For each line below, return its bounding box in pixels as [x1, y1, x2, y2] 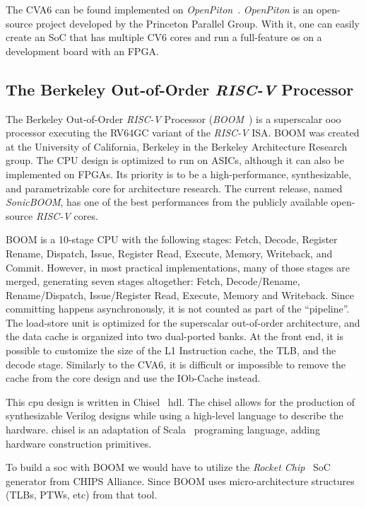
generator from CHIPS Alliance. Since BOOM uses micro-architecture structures [6, 473, 355, 488]
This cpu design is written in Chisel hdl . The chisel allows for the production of [6, 394, 355, 409]
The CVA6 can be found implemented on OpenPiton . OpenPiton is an [6, 2, 314, 16]
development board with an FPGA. [6, 43, 159, 58]
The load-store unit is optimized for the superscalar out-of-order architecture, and [6, 315, 360, 330]
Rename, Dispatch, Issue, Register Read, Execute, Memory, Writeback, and [6, 245, 333, 260]
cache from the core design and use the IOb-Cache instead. [6, 371, 261, 385]
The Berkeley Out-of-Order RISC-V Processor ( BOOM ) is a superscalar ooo [6, 111, 341, 126]
